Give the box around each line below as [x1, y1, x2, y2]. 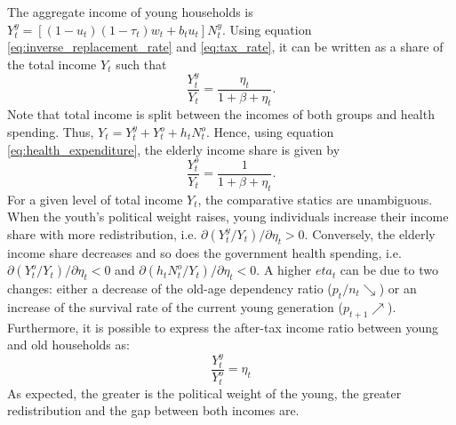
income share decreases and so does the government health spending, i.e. [7, 243, 402, 261]
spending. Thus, [7, 123, 94, 141]
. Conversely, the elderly [304, 224, 436, 243]
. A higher [256, 261, 312, 279]
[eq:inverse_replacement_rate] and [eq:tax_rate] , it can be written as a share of [7, 37, 444, 56]
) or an [379, 278, 417, 297]
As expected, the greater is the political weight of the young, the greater [7, 383, 402, 402]
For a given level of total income [7, 189, 183, 208]
